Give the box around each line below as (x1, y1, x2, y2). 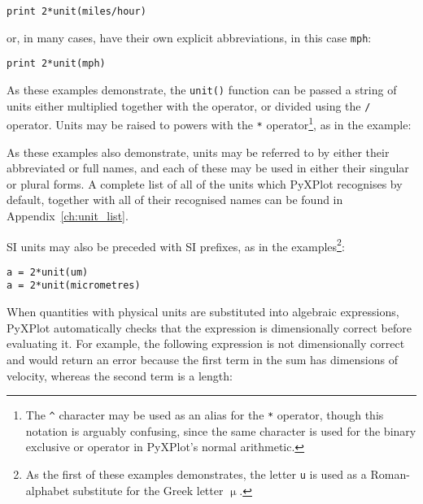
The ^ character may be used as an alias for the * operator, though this (25, 406, 384, 424)
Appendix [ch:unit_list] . (7, 206, 129, 224)
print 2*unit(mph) (7, 58, 106, 70)
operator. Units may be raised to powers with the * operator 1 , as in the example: (7, 114, 412, 133)
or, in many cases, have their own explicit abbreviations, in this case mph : (7, 28, 372, 46)
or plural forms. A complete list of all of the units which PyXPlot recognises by (7, 175, 403, 192)
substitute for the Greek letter (72, 481, 224, 498)
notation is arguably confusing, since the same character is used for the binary (25, 422, 416, 439)
